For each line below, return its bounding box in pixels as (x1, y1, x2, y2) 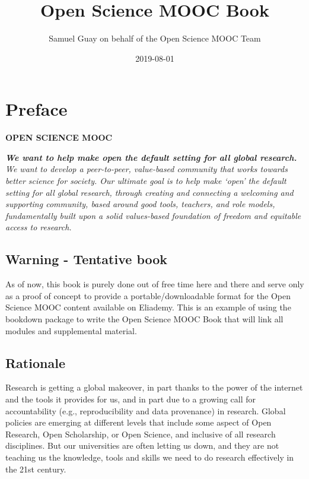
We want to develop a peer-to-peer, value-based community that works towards (5, 163, 288, 175)
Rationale (5, 353, 65, 372)
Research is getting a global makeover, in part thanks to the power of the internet (5, 381, 303, 394)
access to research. (5, 221, 72, 233)
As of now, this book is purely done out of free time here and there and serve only (5, 278, 304, 290)
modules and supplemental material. (5, 324, 137, 337)
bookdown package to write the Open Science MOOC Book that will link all (5, 312, 283, 325)
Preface (5, 97, 68, 121)
